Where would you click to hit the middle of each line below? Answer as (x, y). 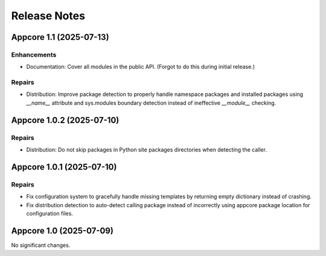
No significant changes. (41, 245)
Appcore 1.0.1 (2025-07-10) (64, 167)
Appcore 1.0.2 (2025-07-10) (65, 120)
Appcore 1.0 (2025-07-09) (62, 230)
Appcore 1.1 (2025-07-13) (60, 37)
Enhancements (34, 54)
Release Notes (48, 16)
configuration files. (50, 213)
